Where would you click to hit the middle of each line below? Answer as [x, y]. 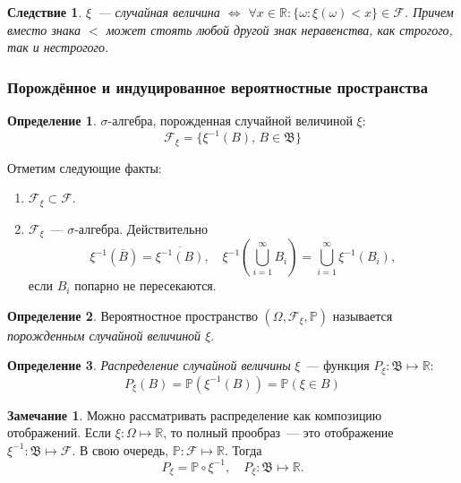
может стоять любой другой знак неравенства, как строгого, [279, 29]
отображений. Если [60, 432]
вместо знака [44, 29]
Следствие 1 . [45, 12]
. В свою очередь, [120, 449]
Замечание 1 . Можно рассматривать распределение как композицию [195, 414]
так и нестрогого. [58, 47]
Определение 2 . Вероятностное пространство [132, 315]
